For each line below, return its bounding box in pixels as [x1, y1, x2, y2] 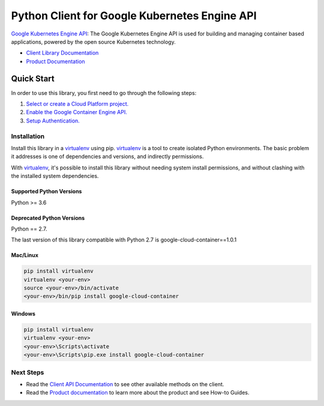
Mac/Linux [11, 252, 39, 259]
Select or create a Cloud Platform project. [26, 100, 129, 108]
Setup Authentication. [26, 117, 80, 124]
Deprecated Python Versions [11, 214, 85, 222]
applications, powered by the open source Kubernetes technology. [11, 38, 176, 45]
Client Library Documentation [26, 49, 99, 56]
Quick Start [11, 73, 55, 83]
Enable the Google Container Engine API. [26, 109, 127, 116]
